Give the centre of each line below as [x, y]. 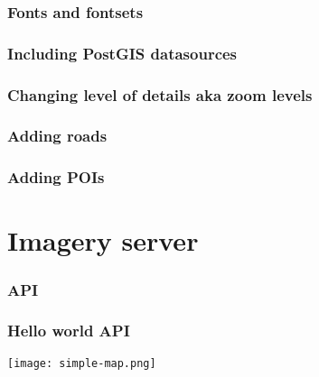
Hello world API [69, 331]
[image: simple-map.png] [82, 363]
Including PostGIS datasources [122, 53]
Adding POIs [56, 177]
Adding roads [57, 136]
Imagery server [103, 240]
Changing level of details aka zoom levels [160, 94]
